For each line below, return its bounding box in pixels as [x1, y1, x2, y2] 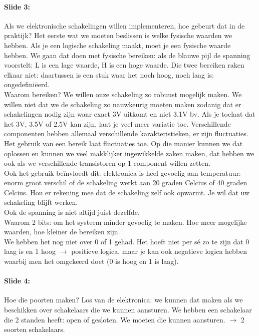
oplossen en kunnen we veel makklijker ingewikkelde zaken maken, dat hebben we [4, 148, 254, 158]
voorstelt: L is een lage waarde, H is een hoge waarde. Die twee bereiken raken [4, 60, 244, 70]
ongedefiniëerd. [4, 79, 50, 90]
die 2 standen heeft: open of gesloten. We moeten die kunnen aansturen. [4, 314, 225, 324]
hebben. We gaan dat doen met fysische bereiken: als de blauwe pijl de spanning [4, 50, 250, 60]
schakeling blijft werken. [4, 197, 78, 207]
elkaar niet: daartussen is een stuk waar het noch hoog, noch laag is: [4, 69, 214, 80]
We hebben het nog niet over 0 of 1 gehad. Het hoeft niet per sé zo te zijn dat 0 [4, 236, 249, 246]
